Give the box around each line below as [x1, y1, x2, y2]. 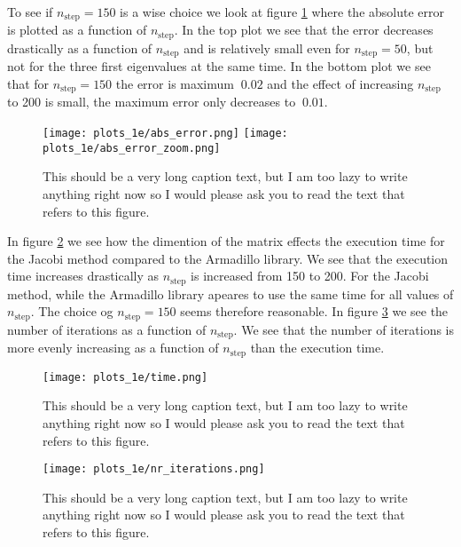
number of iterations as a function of [7, 320, 207, 338]
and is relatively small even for [184, 38, 350, 57]
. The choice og [30, 302, 113, 321]
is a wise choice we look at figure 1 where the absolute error [120, 3, 444, 20]
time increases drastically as [7, 266, 160, 285]
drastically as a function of [7, 38, 152, 57]
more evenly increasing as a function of [7, 338, 219, 357]
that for [7, 74, 50, 92]
